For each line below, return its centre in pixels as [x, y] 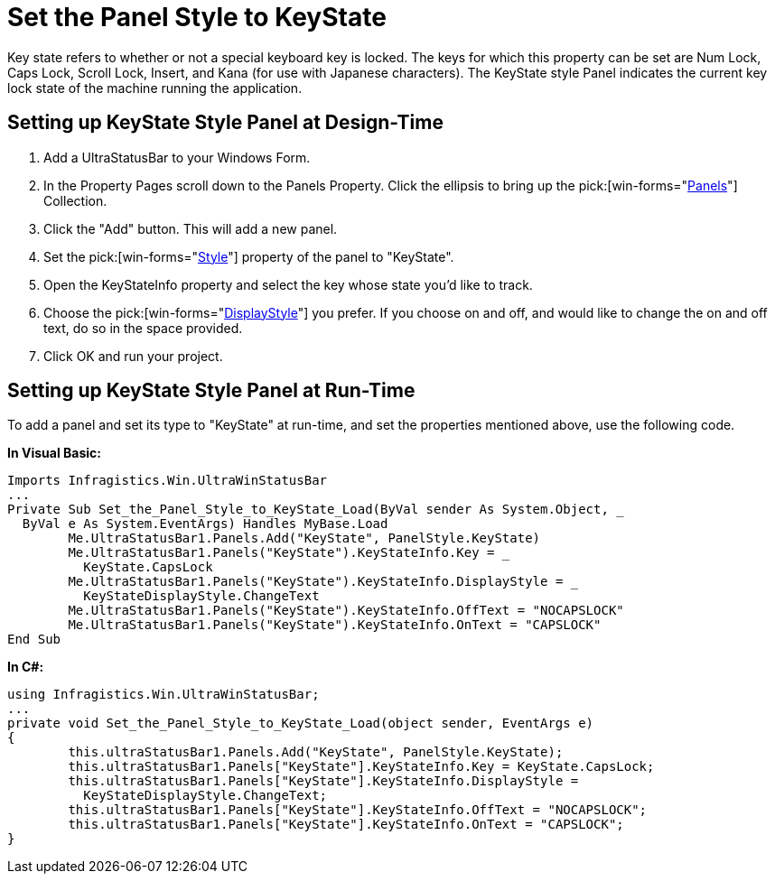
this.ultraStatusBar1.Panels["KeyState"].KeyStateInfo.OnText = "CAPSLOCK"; [346, 825]
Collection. [75, 200]
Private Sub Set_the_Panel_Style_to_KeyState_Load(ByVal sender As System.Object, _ [316, 510]
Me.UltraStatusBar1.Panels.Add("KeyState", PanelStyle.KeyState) [304, 538]
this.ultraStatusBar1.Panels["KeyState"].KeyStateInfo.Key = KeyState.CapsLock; [361, 767]
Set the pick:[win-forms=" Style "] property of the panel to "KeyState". [249, 256]
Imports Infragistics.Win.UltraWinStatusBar [168, 481]
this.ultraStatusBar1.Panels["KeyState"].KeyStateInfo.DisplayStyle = [323, 781]
